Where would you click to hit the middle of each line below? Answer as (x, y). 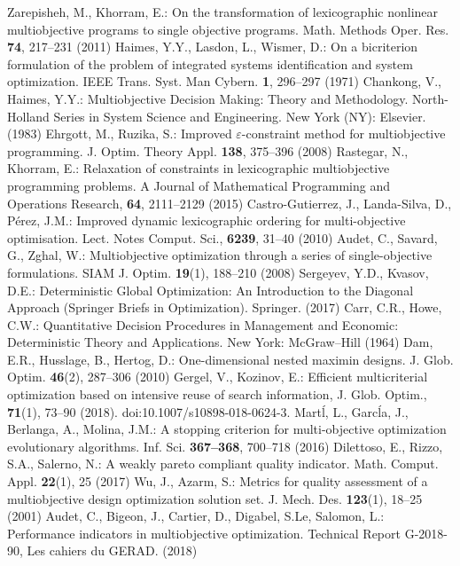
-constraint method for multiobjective (343, 134)
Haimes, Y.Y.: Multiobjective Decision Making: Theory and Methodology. (208, 98)
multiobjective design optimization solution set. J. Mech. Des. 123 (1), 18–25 (215, 498)
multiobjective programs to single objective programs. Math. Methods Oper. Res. (228, 29)
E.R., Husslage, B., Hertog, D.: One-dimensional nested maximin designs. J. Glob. (230, 359)
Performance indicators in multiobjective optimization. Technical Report (204, 533)
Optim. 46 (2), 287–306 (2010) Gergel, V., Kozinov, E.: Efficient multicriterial (218, 377)
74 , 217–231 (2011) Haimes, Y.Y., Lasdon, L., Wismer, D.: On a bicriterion (213, 47)
